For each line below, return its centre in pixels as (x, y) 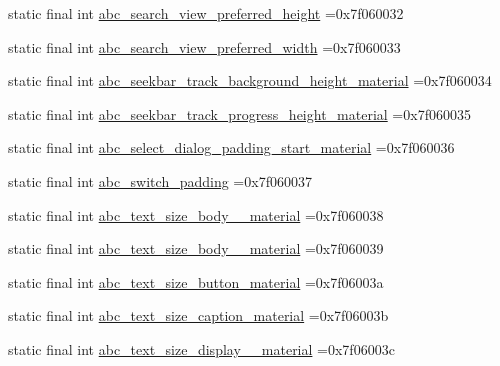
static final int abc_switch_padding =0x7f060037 (160, 180)
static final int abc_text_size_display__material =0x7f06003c (201, 348)
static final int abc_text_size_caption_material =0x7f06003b (198, 315)
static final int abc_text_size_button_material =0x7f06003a (196, 281)
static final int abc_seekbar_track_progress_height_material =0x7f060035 (239, 113)
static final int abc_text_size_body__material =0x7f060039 (196, 248)
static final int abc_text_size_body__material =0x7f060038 (196, 214)
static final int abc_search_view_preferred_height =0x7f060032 (206, 13)
